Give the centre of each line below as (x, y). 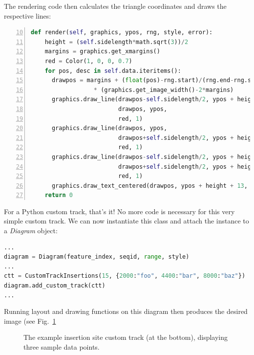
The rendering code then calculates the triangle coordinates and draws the (115, 6)
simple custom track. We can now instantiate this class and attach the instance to (127, 221)
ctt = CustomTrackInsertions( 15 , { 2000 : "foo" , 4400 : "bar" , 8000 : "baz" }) (125, 276)
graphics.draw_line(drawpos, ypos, (109, 128)
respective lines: (28, 15)
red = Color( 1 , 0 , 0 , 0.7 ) (88, 61)
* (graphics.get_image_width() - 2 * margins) (164, 90)
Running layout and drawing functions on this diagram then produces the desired (126, 311)
